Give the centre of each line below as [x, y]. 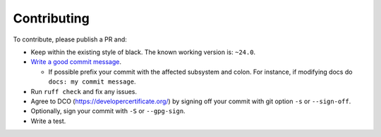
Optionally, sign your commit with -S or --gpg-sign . [108, 111]
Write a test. [48, 121]
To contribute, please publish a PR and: [70, 39]
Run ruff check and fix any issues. [84, 91]
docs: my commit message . [92, 81]
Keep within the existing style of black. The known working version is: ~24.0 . [143, 52]
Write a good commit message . [76, 62]
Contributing [51, 18]
